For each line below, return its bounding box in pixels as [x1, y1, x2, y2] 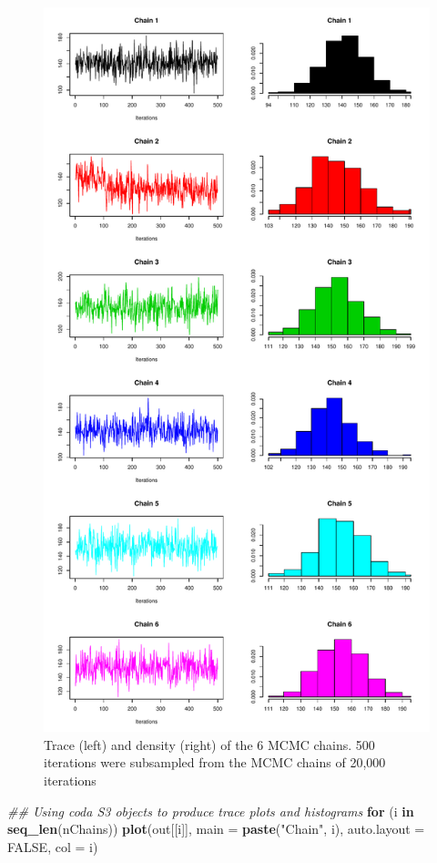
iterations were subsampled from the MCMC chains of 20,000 [44, 753, 386, 772]
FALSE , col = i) [7, 837, 98, 856]
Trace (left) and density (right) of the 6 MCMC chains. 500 [44, 735, 375, 754]
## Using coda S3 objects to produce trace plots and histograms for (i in [7, 801, 414, 820]
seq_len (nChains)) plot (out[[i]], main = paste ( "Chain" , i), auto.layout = [7, 819, 425, 838]
